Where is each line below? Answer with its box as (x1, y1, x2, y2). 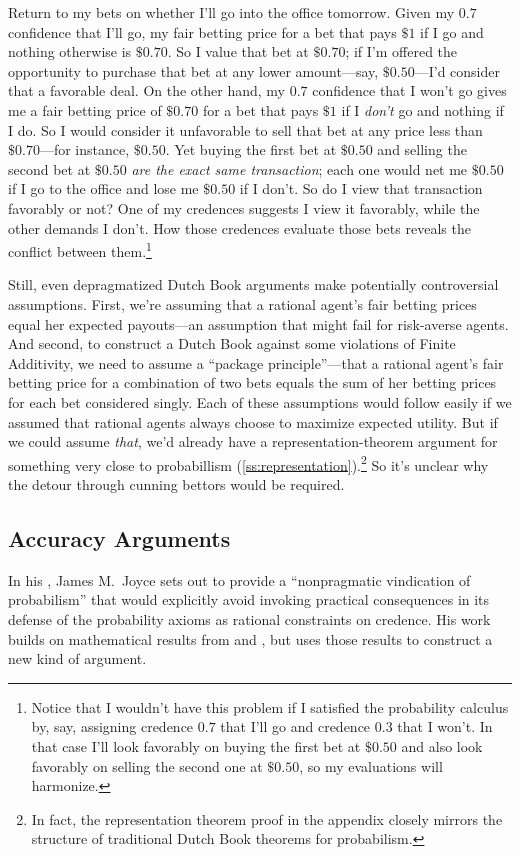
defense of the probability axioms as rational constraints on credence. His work (8, 608, 491, 629)
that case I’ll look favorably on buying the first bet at (31, 735, 361, 756)
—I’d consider (414, 60, 500, 81)
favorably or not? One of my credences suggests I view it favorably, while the (8, 197, 480, 218)
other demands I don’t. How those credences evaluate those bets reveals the (8, 217, 471, 238)
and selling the (377, 139, 467, 160)
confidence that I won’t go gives (312, 80, 507, 101)
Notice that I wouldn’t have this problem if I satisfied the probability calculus (31, 696, 509, 717)
